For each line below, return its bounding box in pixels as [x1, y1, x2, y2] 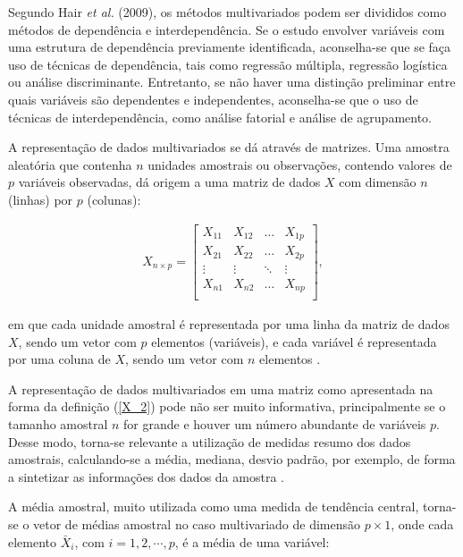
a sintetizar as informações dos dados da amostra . [8, 467, 284, 485]
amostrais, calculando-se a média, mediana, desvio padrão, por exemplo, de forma [8, 450, 456, 468]
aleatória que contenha [8, 155, 132, 173]
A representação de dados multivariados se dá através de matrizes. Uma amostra [8, 138, 450, 156]
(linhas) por [8, 190, 73, 208]
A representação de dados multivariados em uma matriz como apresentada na [8, 379, 434, 398]
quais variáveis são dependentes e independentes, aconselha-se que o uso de [8, 89, 418, 108]
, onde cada [391, 515, 454, 534]
